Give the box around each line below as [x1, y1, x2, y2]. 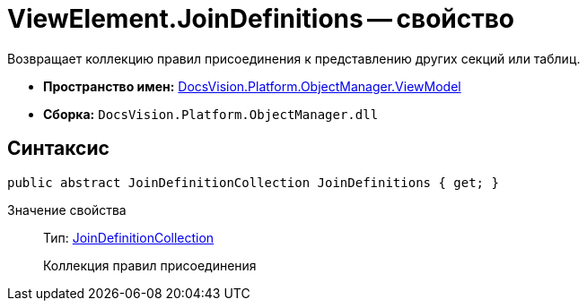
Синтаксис [7, 137, 110, 160]
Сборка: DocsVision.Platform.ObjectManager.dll [43, 106, 379, 122]
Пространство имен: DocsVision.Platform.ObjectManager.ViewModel [43, 78, 461, 94]
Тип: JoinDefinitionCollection [43, 229, 215, 245]
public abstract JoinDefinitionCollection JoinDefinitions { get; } [7, 175, 499, 190]
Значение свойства [7, 201, 127, 218]
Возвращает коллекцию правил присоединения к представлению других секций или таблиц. [7, 50, 581, 66]
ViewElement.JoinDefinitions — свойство [7, 4, 515, 34]
